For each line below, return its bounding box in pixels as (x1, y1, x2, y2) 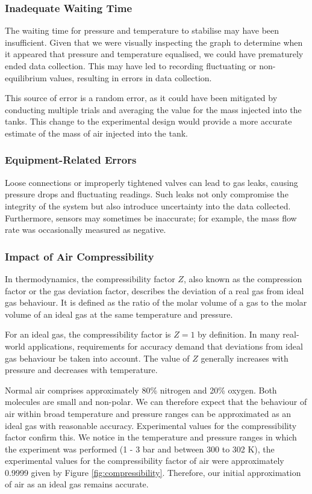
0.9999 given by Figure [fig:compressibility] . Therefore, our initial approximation (5, 466, 301, 478)
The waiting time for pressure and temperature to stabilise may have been (5, 24, 279, 37)
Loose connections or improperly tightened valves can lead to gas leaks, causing (5, 176, 298, 188)
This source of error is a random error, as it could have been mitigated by (5, 91, 278, 104)
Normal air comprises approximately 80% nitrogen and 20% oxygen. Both (5, 383, 277, 396)
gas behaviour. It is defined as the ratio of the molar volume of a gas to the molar (5, 296, 307, 309)
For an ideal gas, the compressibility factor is (5, 328, 171, 341)
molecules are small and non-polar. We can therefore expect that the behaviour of (5, 395, 307, 408)
